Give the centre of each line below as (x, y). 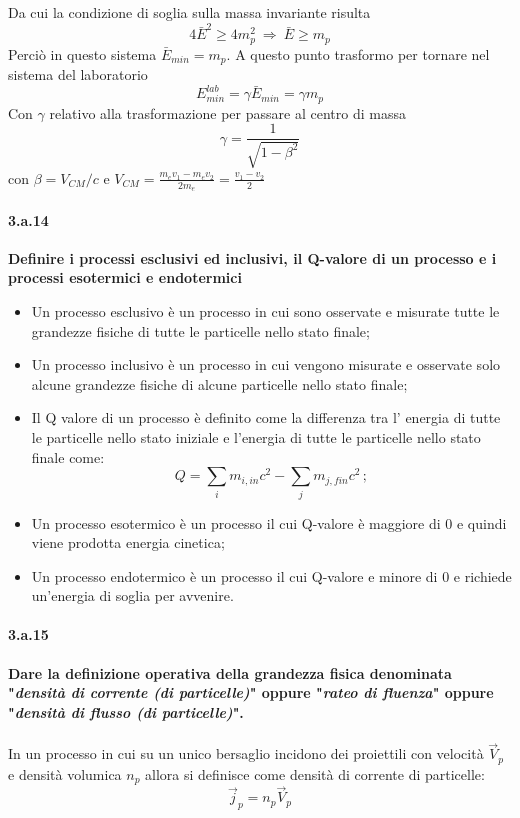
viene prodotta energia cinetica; (128, 542)
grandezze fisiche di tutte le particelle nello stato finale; (200, 330)
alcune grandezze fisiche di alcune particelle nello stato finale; (219, 383)
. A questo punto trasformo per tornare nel (358, 53)
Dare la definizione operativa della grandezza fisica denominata (230, 672)
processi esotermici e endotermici (125, 277)
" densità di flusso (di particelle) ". (126, 711)
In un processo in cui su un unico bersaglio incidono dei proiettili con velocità (246, 753)
